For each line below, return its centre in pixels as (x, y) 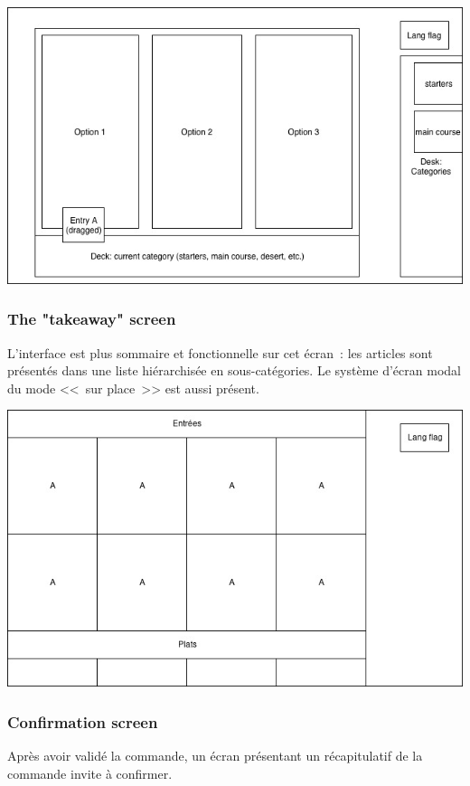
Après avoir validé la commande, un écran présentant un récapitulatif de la (215, 755)
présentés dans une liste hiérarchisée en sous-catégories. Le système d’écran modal (234, 370)
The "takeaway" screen (92, 319)
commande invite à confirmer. (90, 773)
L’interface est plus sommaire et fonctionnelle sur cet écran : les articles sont (220, 352)
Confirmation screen (83, 721)
